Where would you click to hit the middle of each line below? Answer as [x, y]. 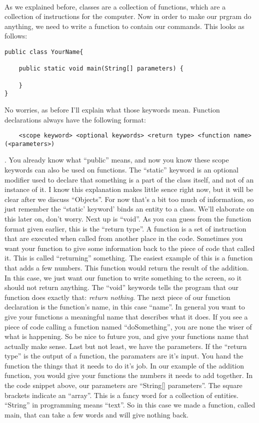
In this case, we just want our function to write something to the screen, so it [123, 277]
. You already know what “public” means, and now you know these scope [117, 160]
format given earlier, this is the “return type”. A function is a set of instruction [125, 228]
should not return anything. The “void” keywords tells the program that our [121, 287]
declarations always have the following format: [75, 119]
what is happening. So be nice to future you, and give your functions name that [127, 336]
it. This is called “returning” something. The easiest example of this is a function [129, 258]
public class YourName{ [44, 52]
